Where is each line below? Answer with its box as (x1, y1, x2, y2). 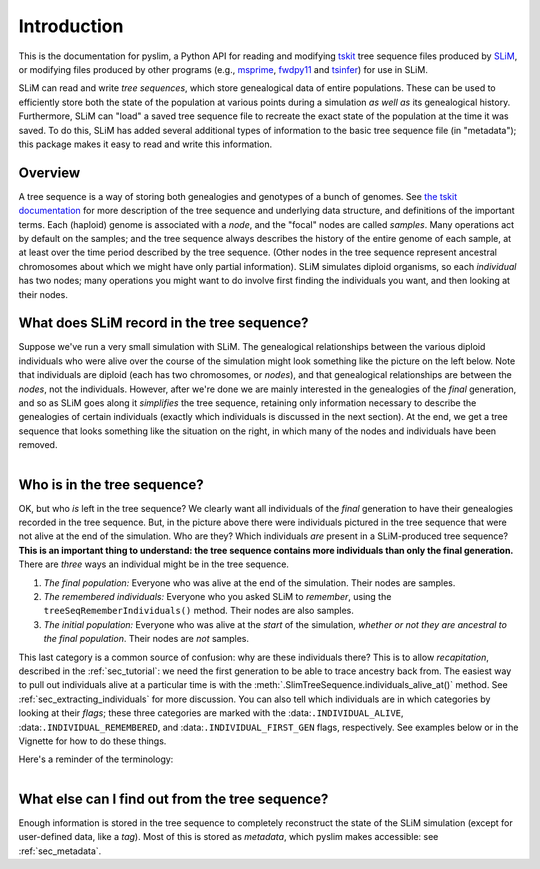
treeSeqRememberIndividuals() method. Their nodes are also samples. (43, 605, 355, 617)
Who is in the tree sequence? (18, 476, 204, 493)
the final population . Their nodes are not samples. (43, 633, 250, 645)
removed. (18, 439, 58, 451)
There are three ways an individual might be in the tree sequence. (18, 558, 290, 570)
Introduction (18, 15, 124, 37)
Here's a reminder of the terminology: (18, 753, 174, 765)
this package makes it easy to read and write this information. (18, 138, 273, 150)
